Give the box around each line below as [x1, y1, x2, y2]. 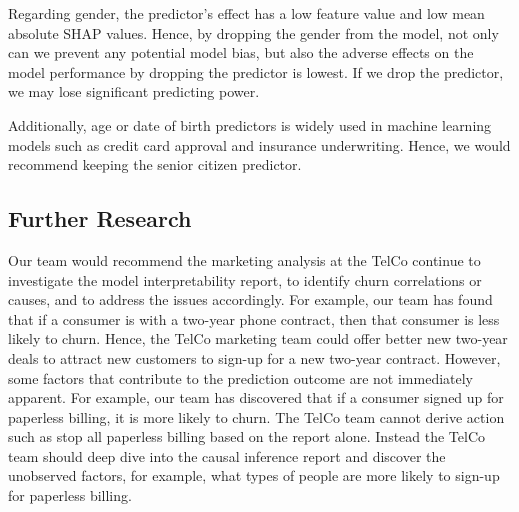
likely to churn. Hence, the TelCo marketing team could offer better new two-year [8, 328, 508, 349]
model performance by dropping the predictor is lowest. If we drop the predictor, [8, 61, 504, 82]
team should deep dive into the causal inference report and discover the [8, 445, 446, 466]
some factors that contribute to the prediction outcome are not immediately [8, 367, 474, 388]
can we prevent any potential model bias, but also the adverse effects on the [8, 42, 474, 63]
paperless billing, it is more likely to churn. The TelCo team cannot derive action [8, 406, 505, 427]
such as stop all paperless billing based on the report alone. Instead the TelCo [8, 426, 486, 447]
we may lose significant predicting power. [8, 81, 260, 102]
